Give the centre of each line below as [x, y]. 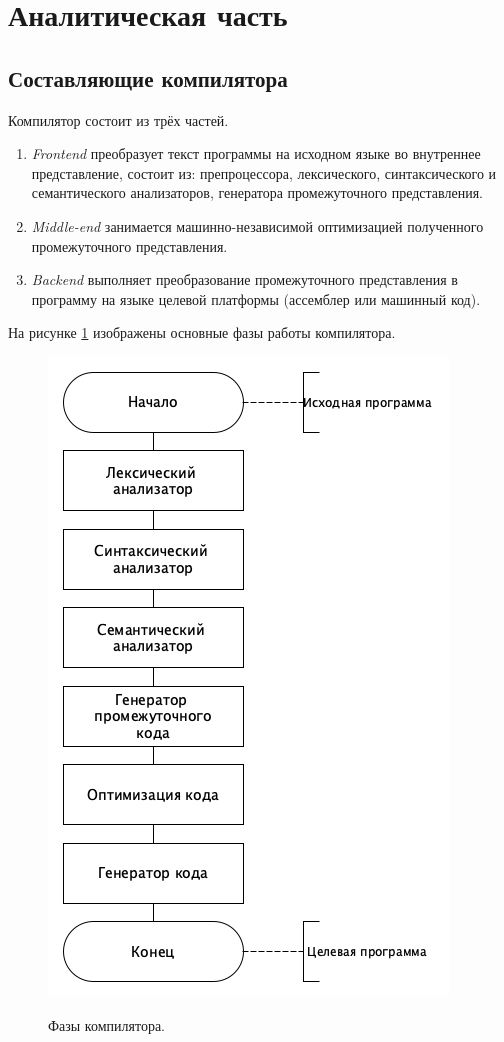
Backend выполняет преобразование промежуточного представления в [244, 279]
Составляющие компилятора [148, 77]
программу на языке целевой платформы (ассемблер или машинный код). [256, 298]
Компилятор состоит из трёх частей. [118, 119]
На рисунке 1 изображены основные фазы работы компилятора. [202, 332]
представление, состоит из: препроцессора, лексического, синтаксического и [264, 172]
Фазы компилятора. [107, 1024]
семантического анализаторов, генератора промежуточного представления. [257, 192]
